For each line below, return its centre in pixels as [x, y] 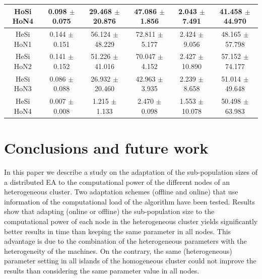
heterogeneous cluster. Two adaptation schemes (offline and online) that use [121, 192]
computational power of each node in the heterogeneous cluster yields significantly [131, 221]
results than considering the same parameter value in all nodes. [102, 270]
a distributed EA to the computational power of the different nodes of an [117, 182]
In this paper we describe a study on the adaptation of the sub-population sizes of [131, 172]
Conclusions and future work [106, 148]
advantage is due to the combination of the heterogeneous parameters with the [125, 241]
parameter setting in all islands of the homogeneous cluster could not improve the [130, 261]
